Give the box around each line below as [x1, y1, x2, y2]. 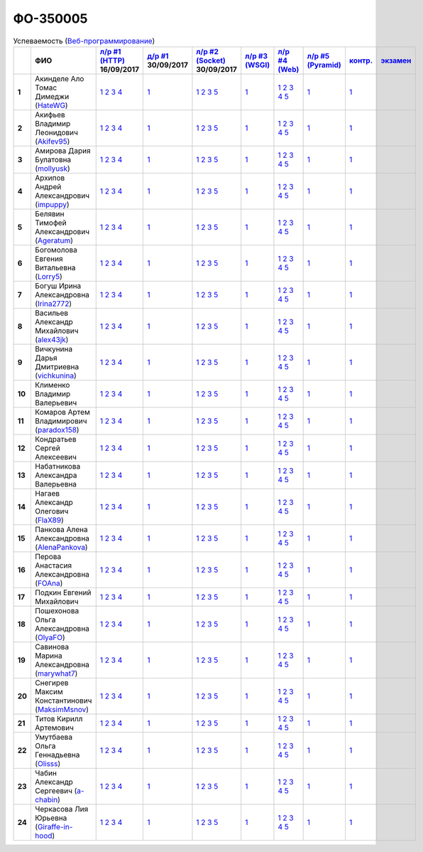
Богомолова [35, 245, 78, 255]
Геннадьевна [35, 750, 80, 760]
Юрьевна [35, 813, 67, 823]
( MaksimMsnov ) [35, 704, 89, 714]
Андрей [35, 181, 62, 191]
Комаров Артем [35, 407, 90, 417]
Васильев [35, 308, 69, 318]
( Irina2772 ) [35, 299, 72, 309]
